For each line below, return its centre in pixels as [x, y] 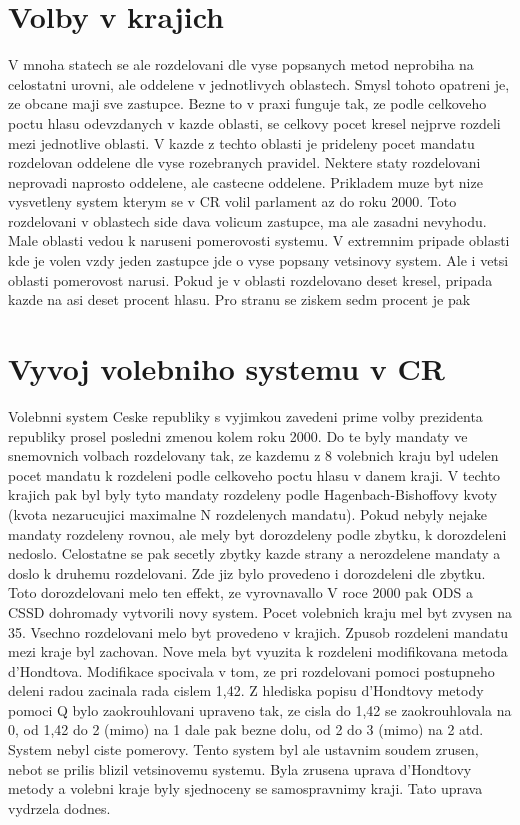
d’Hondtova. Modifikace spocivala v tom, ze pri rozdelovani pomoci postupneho [251, 670]
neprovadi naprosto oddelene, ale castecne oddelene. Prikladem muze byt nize [245, 181]
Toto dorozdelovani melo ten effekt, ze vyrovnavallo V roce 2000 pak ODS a [240, 592]
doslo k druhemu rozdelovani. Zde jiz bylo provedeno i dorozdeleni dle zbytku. [247, 572]
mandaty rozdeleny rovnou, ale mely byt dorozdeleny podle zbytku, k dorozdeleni [257, 533]
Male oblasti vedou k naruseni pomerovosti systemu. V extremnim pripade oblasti [259, 240]
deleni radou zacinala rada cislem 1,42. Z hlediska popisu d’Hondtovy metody [246, 690]
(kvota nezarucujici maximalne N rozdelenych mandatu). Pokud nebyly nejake [248, 513]
